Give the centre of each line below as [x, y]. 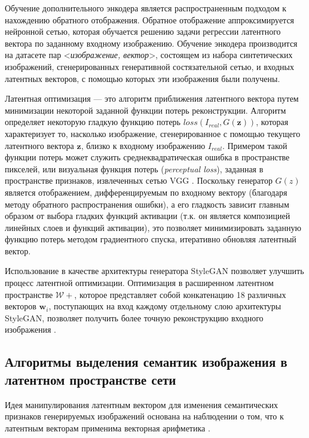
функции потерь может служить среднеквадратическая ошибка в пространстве [147, 157]
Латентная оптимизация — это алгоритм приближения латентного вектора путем [152, 98]
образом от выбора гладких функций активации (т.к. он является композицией [148, 216]
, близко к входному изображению [143, 145]
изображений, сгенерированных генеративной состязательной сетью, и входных [149, 66]
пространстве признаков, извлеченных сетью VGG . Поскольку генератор [139, 180]
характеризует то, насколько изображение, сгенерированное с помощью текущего [153, 133]
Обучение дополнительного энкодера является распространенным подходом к [146, 8]
